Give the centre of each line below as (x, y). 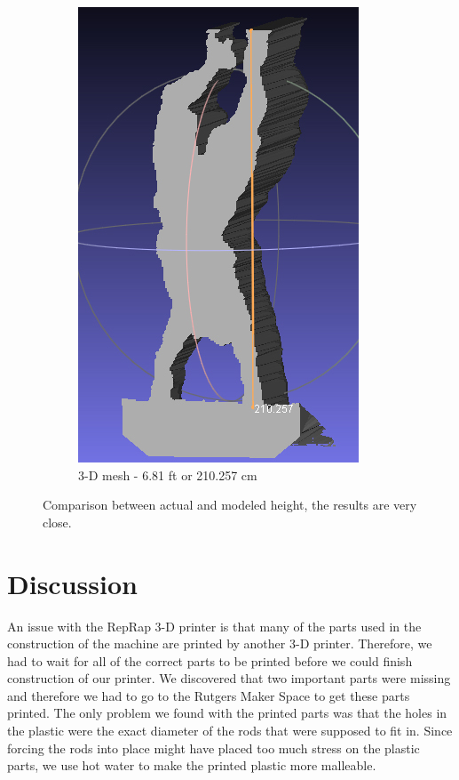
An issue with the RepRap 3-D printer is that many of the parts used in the (214, 626)
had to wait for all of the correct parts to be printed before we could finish (210, 660)
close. (57, 522)
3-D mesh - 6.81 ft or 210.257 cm (168, 474)
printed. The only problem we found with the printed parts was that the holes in (227, 713)
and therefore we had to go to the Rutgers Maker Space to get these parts (209, 695)
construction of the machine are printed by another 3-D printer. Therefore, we (220, 643)
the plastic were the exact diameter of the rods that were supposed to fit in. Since (230, 731)
